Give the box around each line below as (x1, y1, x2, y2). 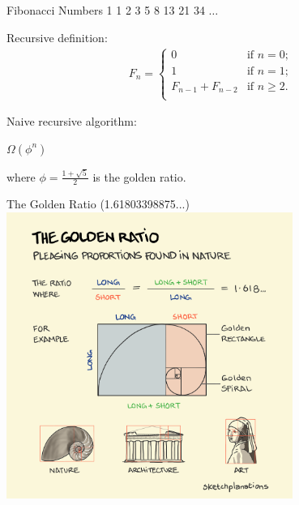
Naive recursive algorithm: (6, 113, 137, 130)
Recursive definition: (6, 28, 108, 45)
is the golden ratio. (92, 168, 186, 185)
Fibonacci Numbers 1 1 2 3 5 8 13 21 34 (6, 2, 205, 18)
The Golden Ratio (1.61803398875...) (6, 195, 190, 212)
